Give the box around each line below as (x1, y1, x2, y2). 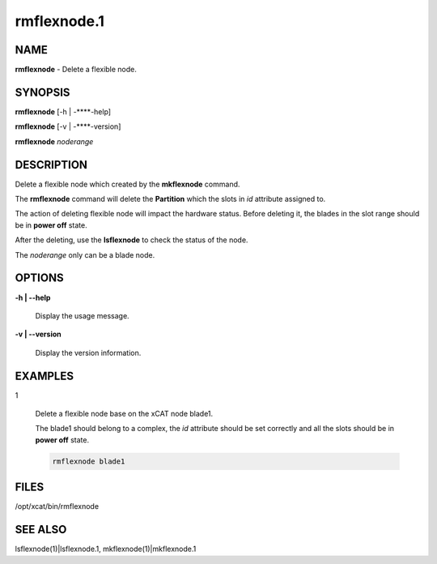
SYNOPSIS (15, 85, 70, 99)
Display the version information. (35, 348, 142, 357)
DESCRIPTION (15, 158, 88, 172)
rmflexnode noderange (15, 136, 94, 146)
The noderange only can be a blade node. (15, 250, 155, 259)
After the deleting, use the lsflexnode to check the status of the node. (15, 235, 248, 245)
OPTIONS (15, 271, 64, 285)
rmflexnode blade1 (52, 456, 125, 466)
